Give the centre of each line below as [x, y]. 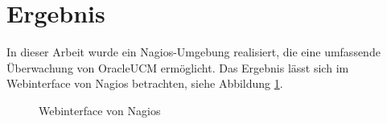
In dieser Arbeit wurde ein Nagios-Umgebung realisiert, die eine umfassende [193, 52]
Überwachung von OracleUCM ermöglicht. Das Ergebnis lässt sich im [178, 67]
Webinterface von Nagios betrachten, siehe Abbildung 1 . [145, 83]
